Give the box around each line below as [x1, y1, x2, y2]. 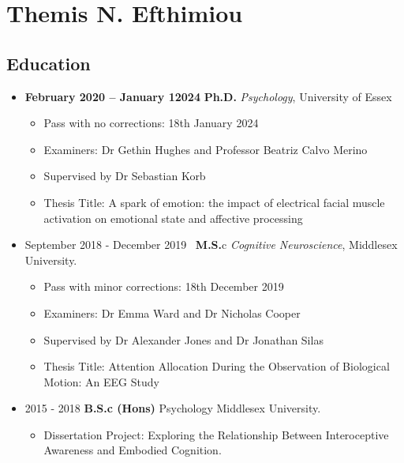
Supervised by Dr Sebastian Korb [43, 168, 206, 184]
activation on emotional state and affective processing [43, 209, 303, 226]
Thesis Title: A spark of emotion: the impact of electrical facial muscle [43, 194, 385, 210]
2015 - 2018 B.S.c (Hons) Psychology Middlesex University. [24, 400, 321, 416]
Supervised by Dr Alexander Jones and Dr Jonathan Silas [43, 331, 324, 348]
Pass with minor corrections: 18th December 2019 [43, 278, 284, 295]
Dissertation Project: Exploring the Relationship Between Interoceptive [43, 426, 389, 442]
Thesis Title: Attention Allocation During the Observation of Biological [43, 358, 390, 375]
